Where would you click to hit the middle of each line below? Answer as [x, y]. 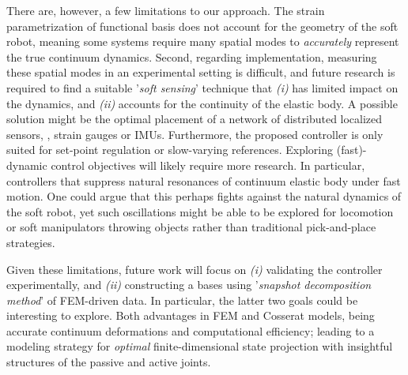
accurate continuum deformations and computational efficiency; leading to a [191, 330]
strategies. [31, 242]
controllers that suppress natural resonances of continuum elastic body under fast [204, 180]
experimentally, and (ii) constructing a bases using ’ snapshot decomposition [189, 285]
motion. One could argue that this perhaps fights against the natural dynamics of [204, 196]
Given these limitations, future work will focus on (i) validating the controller [195, 269]
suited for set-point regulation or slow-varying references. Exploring [170, 150]
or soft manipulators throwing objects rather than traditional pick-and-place [191, 227]
